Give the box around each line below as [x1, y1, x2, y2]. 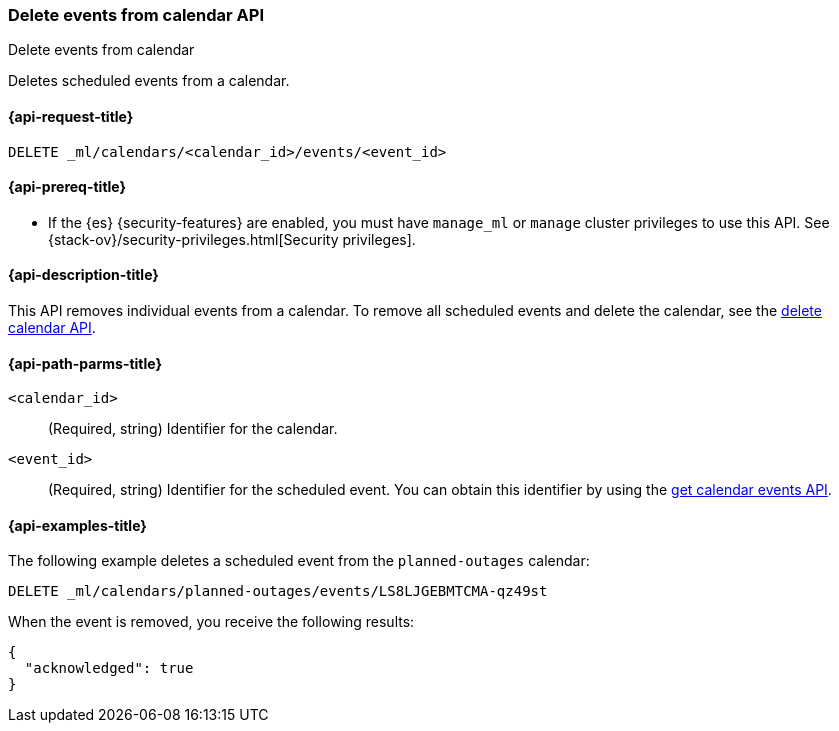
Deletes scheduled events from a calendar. [8, 72, 290, 90]
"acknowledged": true [24, 660, 194, 677]
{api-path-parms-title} [8, 354, 163, 372]
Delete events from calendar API [8, 5, 264, 25]
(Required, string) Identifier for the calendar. [48, 420, 338, 438]
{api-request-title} [8, 107, 134, 125]
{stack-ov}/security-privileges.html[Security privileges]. [48, 230, 416, 248]
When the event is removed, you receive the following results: [8, 613, 415, 631]
